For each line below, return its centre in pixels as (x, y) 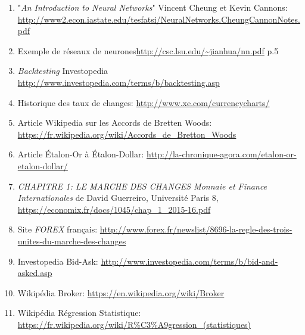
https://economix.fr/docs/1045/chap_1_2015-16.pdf (114, 209)
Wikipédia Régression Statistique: (79, 313)
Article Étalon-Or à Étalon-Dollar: (81, 154)
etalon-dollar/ (43, 165)
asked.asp (35, 273)
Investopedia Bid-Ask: (58, 261)
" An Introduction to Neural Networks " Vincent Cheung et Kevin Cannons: (152, 7)
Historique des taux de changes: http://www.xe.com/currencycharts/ (144, 102)
